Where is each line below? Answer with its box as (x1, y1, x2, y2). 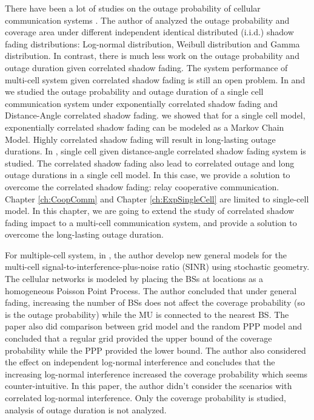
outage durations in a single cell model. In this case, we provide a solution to (5, 168, 290, 181)
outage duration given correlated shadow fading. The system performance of (5, 61, 288, 74)
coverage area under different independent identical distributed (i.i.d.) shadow (5, 26, 294, 38)
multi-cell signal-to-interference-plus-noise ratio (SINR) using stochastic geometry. (5, 260, 310, 273)
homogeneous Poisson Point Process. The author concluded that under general (5, 284, 297, 297)
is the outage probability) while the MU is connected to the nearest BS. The (5, 308, 289, 320)
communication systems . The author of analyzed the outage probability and (5, 13, 290, 26)
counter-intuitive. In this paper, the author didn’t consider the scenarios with (5, 379, 292, 392)
